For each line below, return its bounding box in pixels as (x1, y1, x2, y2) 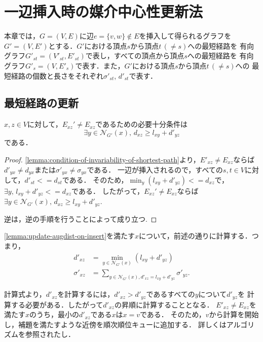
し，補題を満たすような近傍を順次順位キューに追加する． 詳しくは (4, 319, 227, 329)
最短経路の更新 (4, 95, 79, 111)
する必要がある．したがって (11, 299, 103, 310)
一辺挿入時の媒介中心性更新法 (4, 1, 203, 22)
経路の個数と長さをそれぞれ (11, 70, 103, 81)
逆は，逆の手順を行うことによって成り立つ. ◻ (4, 213, 157, 224)
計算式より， (4, 289, 46, 299)
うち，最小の (36, 309, 80, 320)
